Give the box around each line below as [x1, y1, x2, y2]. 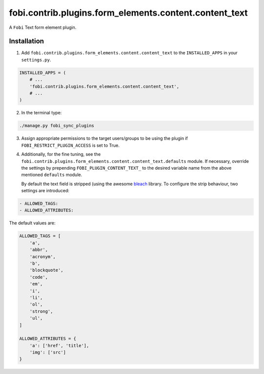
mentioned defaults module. [21, 172, 83, 178]
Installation [9, 37, 44, 45]
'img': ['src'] [29, 350, 66, 355]
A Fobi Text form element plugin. [9, 24, 77, 30]
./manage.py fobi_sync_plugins [19, 123, 95, 129]
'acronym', [29, 254, 56, 259]
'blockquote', [29, 267, 64, 273]
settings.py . [21, 57, 51, 63]
